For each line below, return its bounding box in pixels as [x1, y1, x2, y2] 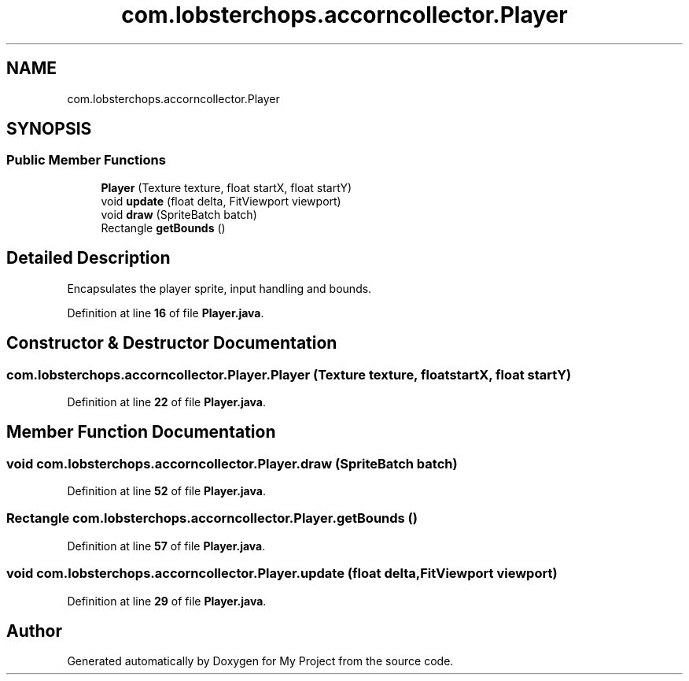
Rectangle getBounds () [101, 220, 226, 235]
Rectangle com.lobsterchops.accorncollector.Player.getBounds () [6, 510, 418, 527]
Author [6, 621, 62, 642]
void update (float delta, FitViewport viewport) [101, 194, 341, 208]
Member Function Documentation [6, 422, 276, 442]
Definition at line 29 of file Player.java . [67, 594, 267, 608]
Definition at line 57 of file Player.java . [67, 539, 266, 553]
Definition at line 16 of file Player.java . [67, 305, 264, 320]
